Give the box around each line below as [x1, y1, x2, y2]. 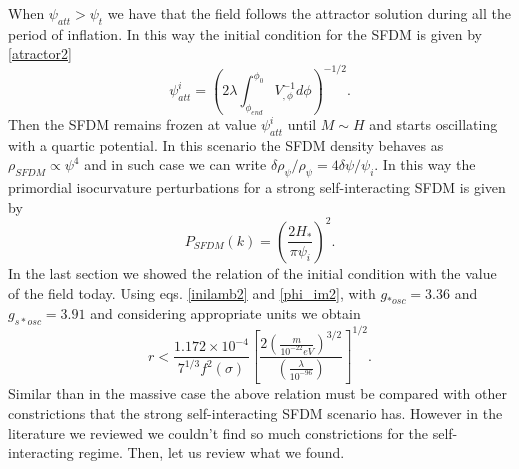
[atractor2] [8, 43, 72, 64]
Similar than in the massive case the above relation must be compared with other [8, 383, 507, 404]
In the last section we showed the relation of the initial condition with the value [8, 262, 497, 283]
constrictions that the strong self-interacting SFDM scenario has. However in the [8, 403, 503, 424]
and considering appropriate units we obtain [90, 303, 361, 324]
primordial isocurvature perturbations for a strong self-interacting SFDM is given [8, 177, 506, 198]
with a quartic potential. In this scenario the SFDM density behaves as [8, 134, 444, 155]
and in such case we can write [84, 154, 267, 175]
